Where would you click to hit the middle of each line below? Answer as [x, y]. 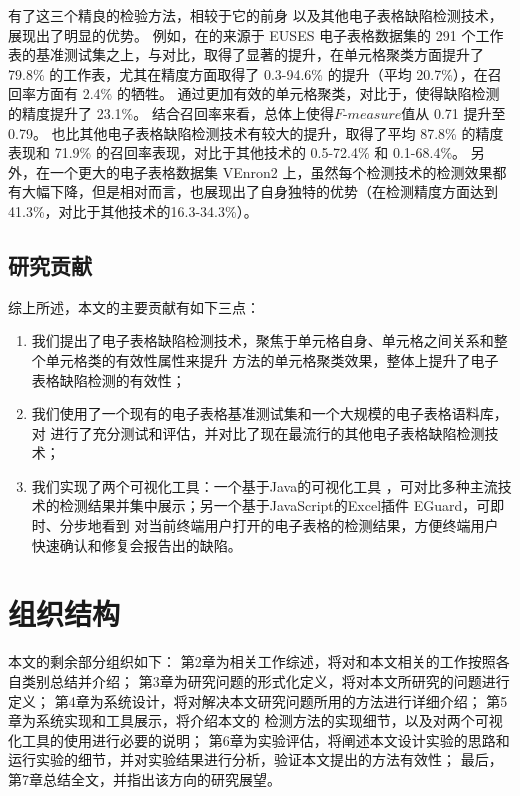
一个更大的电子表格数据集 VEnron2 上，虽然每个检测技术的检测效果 [271, 171]
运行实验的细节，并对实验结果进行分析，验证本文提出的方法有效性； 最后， [255, 759]
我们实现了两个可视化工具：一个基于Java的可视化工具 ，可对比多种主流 [264, 485]
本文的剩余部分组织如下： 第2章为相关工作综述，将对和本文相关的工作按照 [252, 661]
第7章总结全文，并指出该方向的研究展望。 [144, 778]
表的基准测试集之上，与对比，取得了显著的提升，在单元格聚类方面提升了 [246, 54]
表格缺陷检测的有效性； [108, 379]
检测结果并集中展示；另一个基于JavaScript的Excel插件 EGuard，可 [275, 505]
